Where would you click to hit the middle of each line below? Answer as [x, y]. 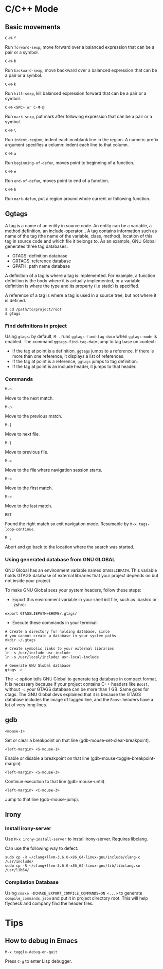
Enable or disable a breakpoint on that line [47, 758]
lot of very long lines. [26, 705]
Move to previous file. [27, 452]
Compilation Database [32, 882]
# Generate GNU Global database [38, 665]
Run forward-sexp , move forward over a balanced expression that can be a [80, 47]
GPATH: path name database [41, 266]
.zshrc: [19, 604]
